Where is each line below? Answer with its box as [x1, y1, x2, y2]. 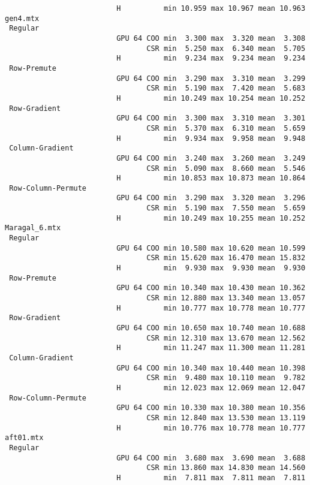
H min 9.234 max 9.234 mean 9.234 [116, 54, 306, 63]
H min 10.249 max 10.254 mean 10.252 [116, 94, 306, 103]
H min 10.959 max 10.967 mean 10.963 [116, 4, 306, 13]
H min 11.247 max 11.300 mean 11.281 [116, 344, 306, 353]
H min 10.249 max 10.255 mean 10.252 [116, 213, 306, 222]
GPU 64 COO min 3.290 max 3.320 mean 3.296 [116, 194, 306, 203]
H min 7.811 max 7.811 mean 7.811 [116, 473, 306, 482]
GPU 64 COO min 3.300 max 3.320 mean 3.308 [116, 34, 306, 43]
